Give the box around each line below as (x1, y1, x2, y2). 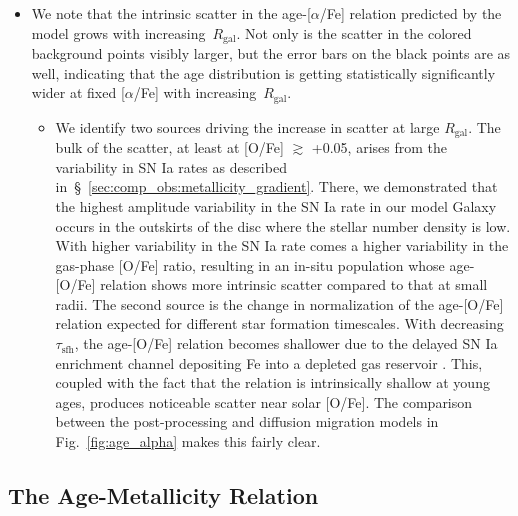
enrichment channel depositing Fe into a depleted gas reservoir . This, (55, 352, 483, 373)
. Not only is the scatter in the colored (236, 22, 472, 43)
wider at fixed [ (31, 82, 125, 103)
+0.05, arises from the (311, 137, 447, 158)
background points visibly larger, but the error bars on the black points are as (31, 43, 511, 64)
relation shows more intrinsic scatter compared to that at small (100, 274, 488, 295)
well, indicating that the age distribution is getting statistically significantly (31, 62, 496, 83)
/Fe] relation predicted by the (319, 3, 502, 23)
